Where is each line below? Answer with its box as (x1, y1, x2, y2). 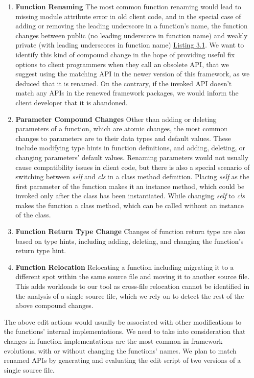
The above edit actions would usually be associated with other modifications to (4, 316, 242, 327)
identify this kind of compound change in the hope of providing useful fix (15, 49, 235, 59)
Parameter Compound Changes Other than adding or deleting (15, 114, 217, 124)
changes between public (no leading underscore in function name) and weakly (15, 30, 248, 40)
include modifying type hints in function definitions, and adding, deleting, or (15, 142, 246, 153)
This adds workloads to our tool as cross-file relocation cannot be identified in (15, 281, 250, 291)
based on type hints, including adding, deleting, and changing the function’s (15, 236, 244, 246)
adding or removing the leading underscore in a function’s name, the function (15, 21, 248, 31)
